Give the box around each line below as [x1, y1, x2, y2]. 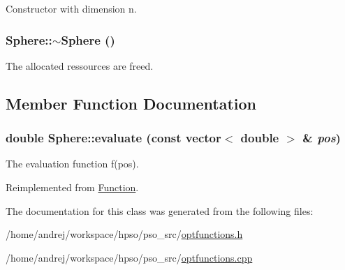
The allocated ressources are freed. [6, 58, 154, 73]
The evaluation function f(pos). [6, 156, 139, 171]
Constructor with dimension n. [6, 1, 137, 15]
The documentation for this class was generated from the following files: [6, 203, 314, 218]
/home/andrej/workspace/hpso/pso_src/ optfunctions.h [6, 227, 243, 241]
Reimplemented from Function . [6, 180, 139, 194]
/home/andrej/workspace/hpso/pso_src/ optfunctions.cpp [6, 250, 253, 264]
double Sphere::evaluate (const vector [6, 129, 221, 147]
